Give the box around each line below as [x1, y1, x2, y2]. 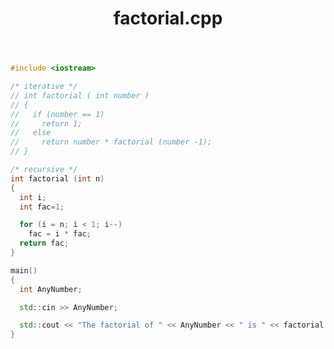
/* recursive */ [10, 165, 78, 175]
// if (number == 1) [10, 109, 105, 119]
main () [10, 265, 38, 276]
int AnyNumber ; [19, 284, 83, 294]
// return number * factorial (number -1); [10, 137, 213, 147]
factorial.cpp [113, 7, 223, 30]
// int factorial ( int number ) [10, 90, 150, 101]
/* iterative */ [10, 82, 78, 92]
